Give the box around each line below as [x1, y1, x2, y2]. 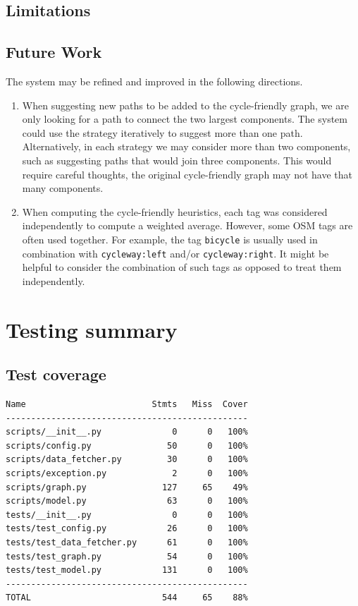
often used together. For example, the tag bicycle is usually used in [22, 231, 318, 246]
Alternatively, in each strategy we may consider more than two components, [22, 139, 351, 154]
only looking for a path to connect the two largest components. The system [22, 111, 347, 126]
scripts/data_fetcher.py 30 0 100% [6, 454, 248, 465]
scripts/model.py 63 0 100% [6, 496, 248, 507]
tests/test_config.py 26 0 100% [6, 523, 248, 534]
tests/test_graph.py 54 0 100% [6, 551, 248, 562]
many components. [22, 181, 104, 195]
